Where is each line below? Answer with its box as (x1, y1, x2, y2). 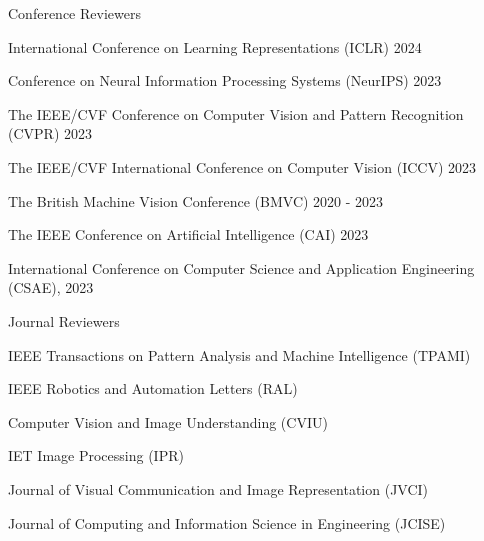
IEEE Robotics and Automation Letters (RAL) (8, 378, 298, 399)
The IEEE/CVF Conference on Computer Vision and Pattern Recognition (8, 103, 464, 124)
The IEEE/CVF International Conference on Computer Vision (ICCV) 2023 (8, 156, 477, 177)
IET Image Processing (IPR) (8, 445, 184, 466)
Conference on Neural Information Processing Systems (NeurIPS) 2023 (8, 70, 442, 91)
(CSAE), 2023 (8, 277, 94, 298)
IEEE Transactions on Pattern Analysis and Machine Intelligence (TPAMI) (8, 344, 471, 365)
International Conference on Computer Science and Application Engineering (8, 257, 475, 278)
